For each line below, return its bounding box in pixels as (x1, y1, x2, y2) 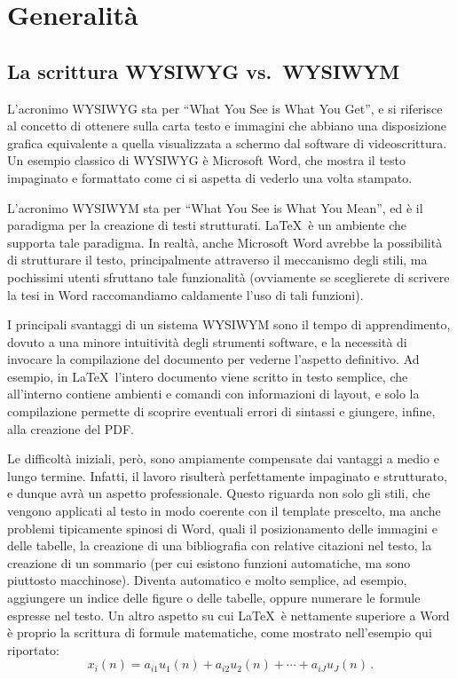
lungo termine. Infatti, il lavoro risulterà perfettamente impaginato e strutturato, (7, 466, 447, 485)
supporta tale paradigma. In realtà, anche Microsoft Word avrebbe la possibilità (7, 233, 443, 251)
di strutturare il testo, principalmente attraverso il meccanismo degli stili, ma (7, 250, 428, 269)
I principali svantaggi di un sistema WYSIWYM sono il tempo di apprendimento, (7, 315, 451, 334)
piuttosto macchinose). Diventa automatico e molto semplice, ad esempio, (7, 571, 407, 589)
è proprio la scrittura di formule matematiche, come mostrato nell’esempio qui (7, 623, 432, 642)
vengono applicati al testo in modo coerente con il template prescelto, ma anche (7, 501, 441, 520)
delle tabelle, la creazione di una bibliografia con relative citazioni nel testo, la (7, 536, 432, 555)
